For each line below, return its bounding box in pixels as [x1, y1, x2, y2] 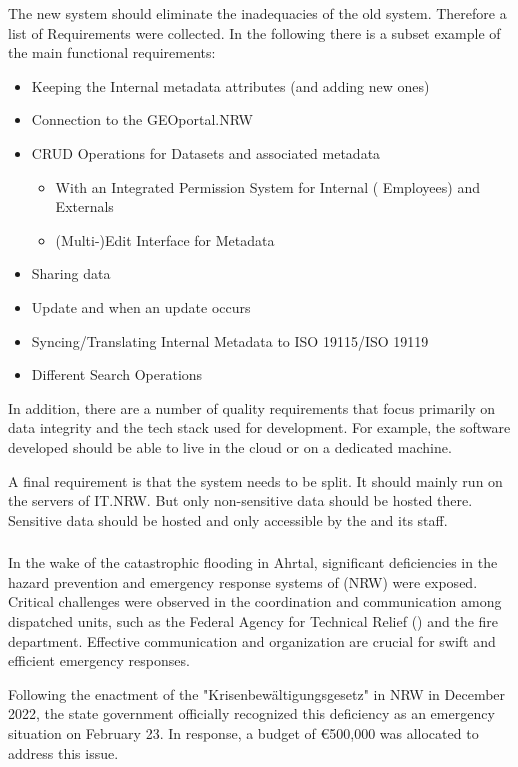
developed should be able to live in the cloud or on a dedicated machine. [8, 436, 452, 457]
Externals [55, 196, 114, 217]
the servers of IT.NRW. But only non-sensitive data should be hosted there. [8, 490, 473, 511]
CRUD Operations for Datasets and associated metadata [31, 142, 381, 163]
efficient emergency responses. [8, 650, 190, 671]
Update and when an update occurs [31, 296, 251, 317]
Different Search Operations [31, 364, 203, 385]
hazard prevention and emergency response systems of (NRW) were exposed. [8, 571, 478, 592]
